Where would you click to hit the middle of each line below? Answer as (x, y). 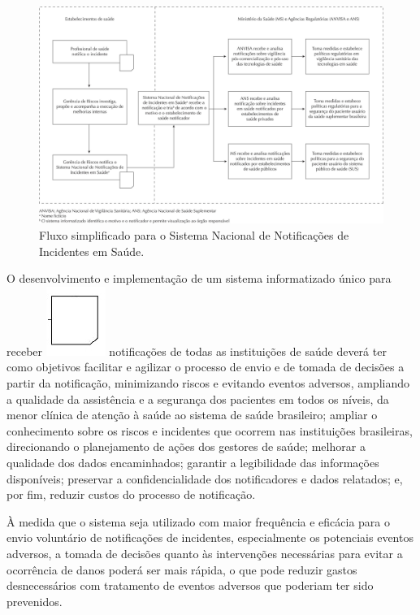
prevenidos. (35, 601)
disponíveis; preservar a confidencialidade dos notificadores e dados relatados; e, (205, 478)
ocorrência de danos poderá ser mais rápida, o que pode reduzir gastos (182, 569)
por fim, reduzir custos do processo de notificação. (131, 494)
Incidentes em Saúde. (92, 251)
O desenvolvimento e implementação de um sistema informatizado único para (199, 278)
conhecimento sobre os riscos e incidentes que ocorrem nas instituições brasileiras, (210, 430)
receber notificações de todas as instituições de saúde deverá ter (197, 351)
